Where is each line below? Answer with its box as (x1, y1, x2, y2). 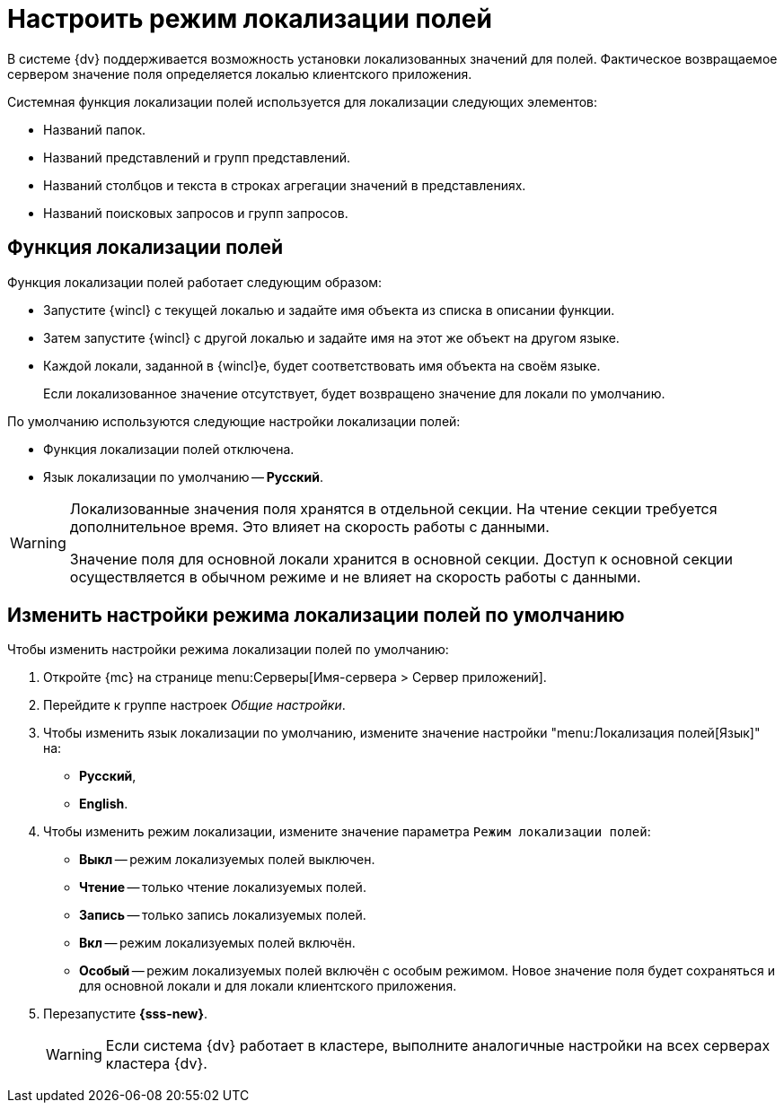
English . (79, 796, 128, 812)
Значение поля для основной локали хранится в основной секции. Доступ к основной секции (69, 549, 733, 568)
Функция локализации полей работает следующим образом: (7, 274, 383, 290)
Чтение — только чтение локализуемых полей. (79, 879, 366, 896)
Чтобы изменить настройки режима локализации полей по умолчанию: (7, 642, 449, 658)
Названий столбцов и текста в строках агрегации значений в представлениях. (43, 177, 526, 193)
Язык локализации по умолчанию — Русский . (43, 468, 324, 485)
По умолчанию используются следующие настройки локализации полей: (7, 413, 461, 429)
